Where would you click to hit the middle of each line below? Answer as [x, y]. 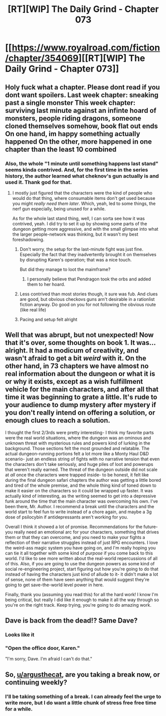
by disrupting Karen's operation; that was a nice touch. [76, 260]
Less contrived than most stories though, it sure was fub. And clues [89, 294]
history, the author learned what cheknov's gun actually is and [82, 176]
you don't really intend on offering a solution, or [80, 413]
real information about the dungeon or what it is [80, 374]
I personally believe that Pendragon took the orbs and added [89, 279]
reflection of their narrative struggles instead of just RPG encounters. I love [82, 542]
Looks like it [20, 635]
